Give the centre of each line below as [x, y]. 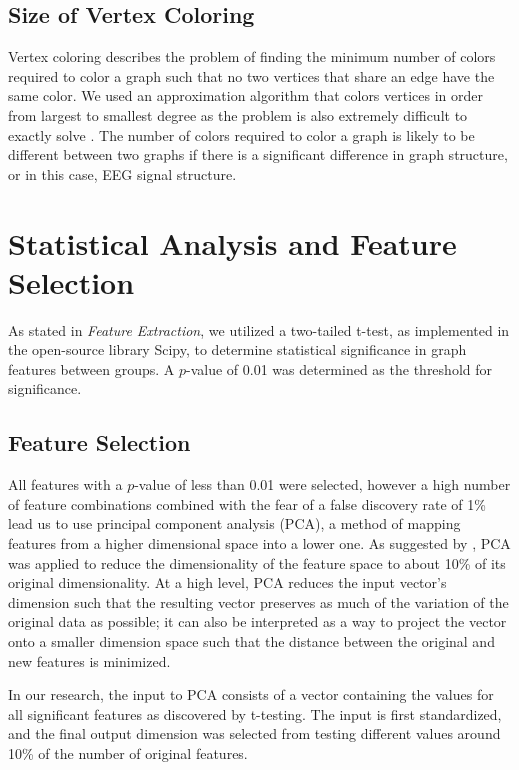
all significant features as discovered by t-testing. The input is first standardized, [255, 713]
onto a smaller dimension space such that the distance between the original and [251, 641]
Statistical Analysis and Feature [232, 242]
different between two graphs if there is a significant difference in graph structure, [258, 154]
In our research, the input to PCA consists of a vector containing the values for [251, 694]
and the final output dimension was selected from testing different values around [254, 733]
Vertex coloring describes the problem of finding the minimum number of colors [252, 56]
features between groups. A [91, 368]
